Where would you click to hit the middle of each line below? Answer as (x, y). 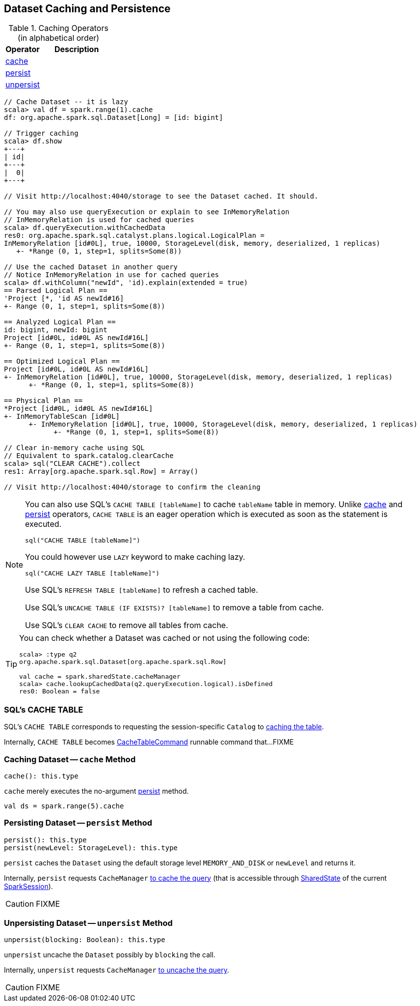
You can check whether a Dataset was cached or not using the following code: (164, 638)
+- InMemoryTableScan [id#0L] (62, 417)
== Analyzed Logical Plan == (60, 322)
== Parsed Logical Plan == (56, 291)
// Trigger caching (41, 133)
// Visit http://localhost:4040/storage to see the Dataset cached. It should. (161, 196)
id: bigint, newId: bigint (56, 330)
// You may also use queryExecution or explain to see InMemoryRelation (147, 212)
